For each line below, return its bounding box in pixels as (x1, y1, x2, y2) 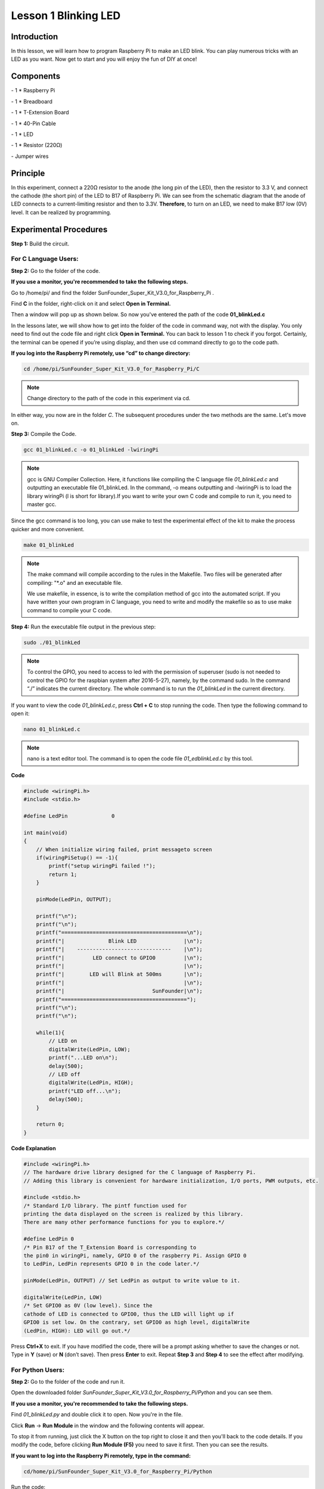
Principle (11, 168, 45, 178)
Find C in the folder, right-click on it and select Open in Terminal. (11, 300, 171, 307)
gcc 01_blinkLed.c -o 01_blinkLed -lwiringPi (23, 447, 159, 453)
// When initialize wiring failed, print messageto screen (36, 846, 213, 853)
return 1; (48, 871, 77, 878)
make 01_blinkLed (23, 541, 74, 548)
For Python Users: (11, 1366, 65, 1374)
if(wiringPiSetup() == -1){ (36, 854, 119, 861)
